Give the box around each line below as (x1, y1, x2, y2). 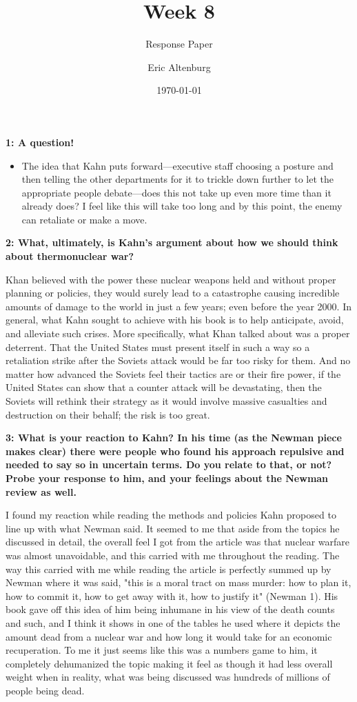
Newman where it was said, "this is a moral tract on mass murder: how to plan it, (6, 575, 351, 590)
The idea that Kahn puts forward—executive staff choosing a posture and (21, 158, 334, 172)
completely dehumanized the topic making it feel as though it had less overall (6, 656, 333, 670)
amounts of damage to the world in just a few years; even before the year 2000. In (6, 299, 352, 313)
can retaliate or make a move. (21, 212, 147, 226)
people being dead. (6, 683, 85, 697)
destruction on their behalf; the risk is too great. (6, 407, 210, 421)
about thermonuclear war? (6, 249, 134, 263)
